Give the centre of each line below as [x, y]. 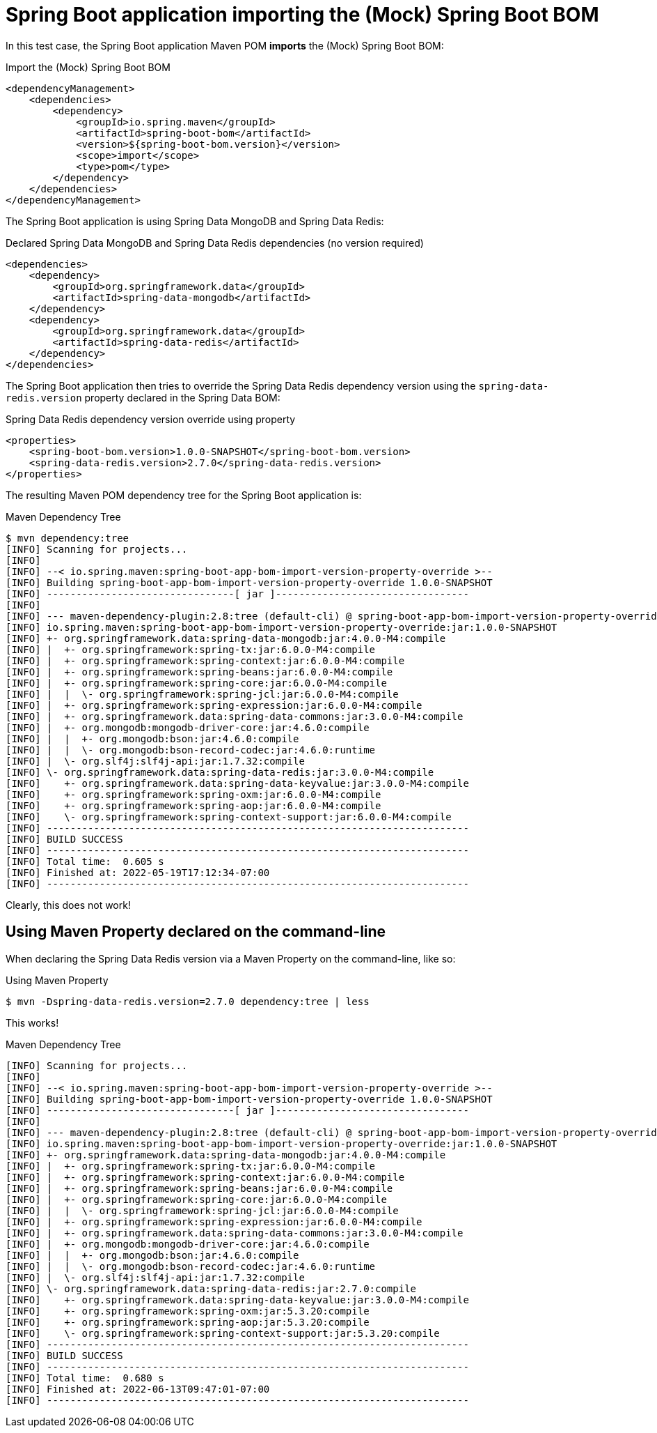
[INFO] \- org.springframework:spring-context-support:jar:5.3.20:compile [223, 1333]
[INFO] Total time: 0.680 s [85, 1378]
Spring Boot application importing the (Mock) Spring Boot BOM [302, 15]
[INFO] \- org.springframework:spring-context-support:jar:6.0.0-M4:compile [229, 817]
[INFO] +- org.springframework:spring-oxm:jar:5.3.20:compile [188, 1311]
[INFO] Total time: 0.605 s [85, 861]
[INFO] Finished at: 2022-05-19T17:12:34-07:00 [138, 872]
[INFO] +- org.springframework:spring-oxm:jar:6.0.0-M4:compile [193, 794]
